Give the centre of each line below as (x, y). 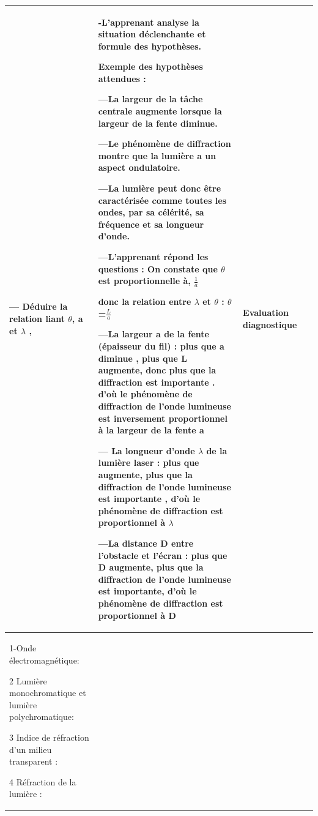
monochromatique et (48, 693)
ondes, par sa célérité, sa (151, 212)
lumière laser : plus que (149, 462)
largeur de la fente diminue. (158, 123)
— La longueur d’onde (146, 450)
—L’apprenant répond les (153, 256)
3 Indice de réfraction (49, 737)
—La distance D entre (146, 543)
